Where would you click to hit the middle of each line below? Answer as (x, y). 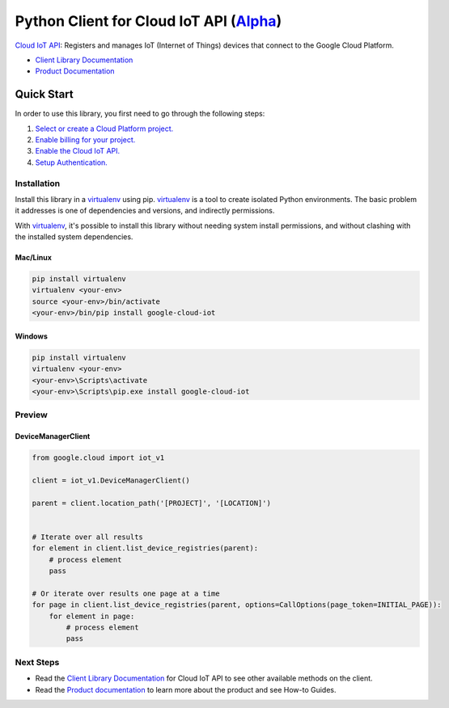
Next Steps (37, 662)
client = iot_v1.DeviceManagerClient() (111, 480)
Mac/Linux (34, 258)
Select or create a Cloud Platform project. (104, 129)
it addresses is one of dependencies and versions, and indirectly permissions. (145, 211)
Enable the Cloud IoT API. (78, 151)
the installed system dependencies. (74, 237)
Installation (38, 183)
